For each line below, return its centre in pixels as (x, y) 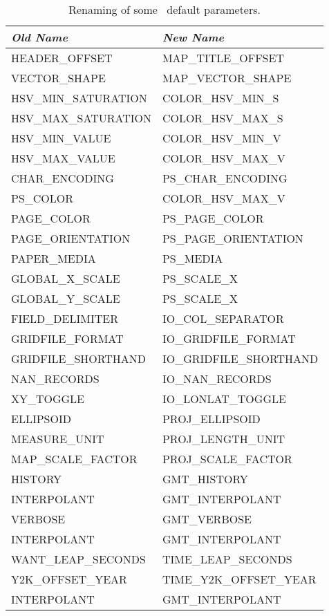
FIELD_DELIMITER (65, 318)
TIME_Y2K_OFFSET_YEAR (239, 579)
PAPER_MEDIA (54, 258)
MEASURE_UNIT (58, 439)
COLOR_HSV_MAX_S (223, 118)
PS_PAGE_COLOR (213, 218)
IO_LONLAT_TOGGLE (224, 399)
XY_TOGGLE (48, 399)
